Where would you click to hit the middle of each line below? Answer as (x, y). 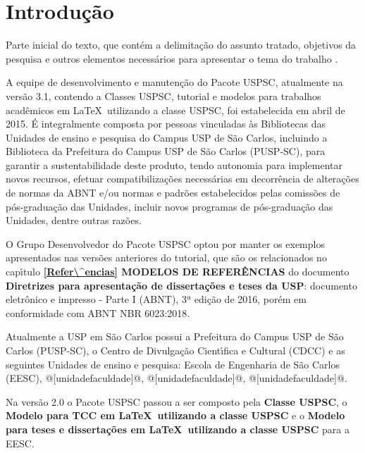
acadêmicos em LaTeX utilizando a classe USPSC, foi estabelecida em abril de (175, 110)
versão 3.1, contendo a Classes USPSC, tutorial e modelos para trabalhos (163, 95)
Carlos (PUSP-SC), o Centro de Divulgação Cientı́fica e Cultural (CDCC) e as (175, 350)
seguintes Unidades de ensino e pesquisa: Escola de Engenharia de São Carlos (173, 364)
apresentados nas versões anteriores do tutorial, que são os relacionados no (166, 257)
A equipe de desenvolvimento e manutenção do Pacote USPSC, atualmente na (174, 82)
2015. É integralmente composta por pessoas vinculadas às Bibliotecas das (166, 124)
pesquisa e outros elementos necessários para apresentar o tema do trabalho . (172, 58)
